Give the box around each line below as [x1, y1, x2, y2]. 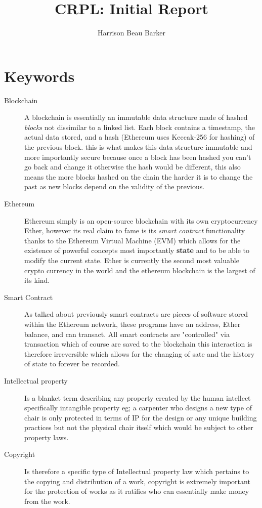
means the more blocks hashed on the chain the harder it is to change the [24, 171, 253, 182]
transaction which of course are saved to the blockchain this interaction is [24, 338, 252, 349]
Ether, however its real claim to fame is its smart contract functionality [24, 225, 245, 236]
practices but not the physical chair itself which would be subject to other [24, 422, 253, 433]
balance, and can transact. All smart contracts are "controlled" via [24, 328, 230, 339]
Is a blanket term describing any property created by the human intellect [24, 392, 251, 403]
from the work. [24, 495, 70, 506]
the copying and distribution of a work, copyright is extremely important [24, 476, 250, 486]
